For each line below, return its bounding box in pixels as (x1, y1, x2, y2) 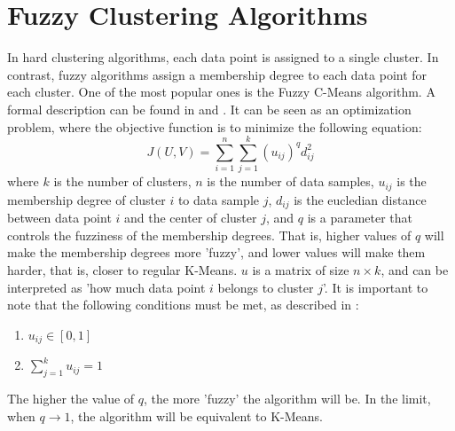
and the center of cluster (124, 208, 257, 227)
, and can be (380, 260, 449, 278)
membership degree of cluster (7, 190, 166, 208)
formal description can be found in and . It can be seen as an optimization (7, 99, 412, 118)
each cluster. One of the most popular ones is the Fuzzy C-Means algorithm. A (7, 82, 435, 101)
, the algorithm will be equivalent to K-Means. (70, 406, 323, 425)
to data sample (177, 190, 259, 208)
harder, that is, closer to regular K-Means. (7, 260, 238, 278)
